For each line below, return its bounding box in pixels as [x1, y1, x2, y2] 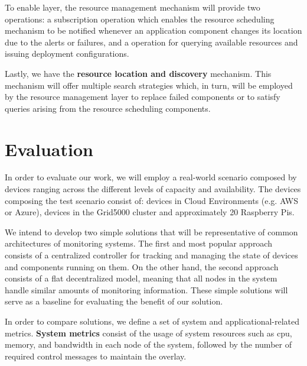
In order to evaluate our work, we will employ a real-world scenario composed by [5, 171, 297, 183]
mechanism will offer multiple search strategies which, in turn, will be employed [5, 79, 293, 91]
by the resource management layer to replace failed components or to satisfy [5, 90, 280, 103]
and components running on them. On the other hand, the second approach [5, 260, 279, 273]
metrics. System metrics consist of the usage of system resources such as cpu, [5, 326, 292, 339]
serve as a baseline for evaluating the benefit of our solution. [5, 295, 223, 307]
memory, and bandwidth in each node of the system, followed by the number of [5, 338, 292, 351]
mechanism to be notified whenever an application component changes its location [5, 24, 302, 37]
